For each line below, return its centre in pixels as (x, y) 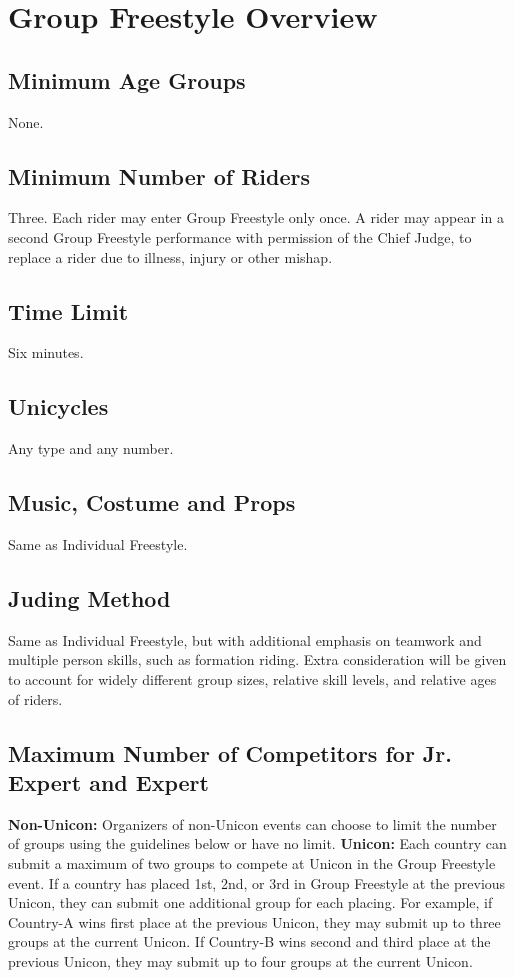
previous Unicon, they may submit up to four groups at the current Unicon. (240, 960)
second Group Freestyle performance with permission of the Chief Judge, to (240, 236)
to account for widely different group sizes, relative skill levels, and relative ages (252, 678)
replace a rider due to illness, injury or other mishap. (170, 256)
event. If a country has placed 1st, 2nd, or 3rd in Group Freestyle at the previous (257, 882)
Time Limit (68, 310)
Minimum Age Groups (127, 79)
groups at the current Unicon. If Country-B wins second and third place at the (249, 941)
